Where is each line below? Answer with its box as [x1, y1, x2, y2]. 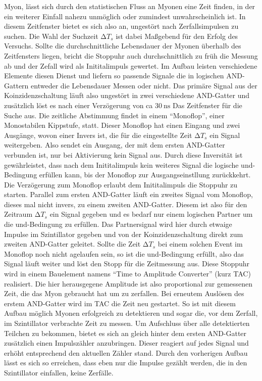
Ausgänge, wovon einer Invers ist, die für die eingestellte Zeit [4, 129, 192, 140]
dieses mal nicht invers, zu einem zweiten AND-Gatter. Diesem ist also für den [4, 199, 247, 209]
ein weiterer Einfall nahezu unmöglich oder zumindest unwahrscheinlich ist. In [4, 11, 246, 21]
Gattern [4, 80, 29, 90]
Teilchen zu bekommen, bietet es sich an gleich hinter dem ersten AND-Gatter [4, 327, 247, 338]
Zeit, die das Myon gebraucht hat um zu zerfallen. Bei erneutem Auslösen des [4, 288, 244, 299]
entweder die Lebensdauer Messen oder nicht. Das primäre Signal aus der [31, 80, 257, 90]
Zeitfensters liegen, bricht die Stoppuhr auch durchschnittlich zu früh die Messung [4, 50, 258, 61]
